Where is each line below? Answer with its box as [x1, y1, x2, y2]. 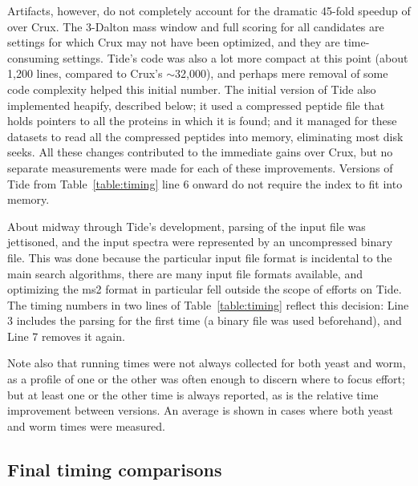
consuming [7, 49, 59, 66]
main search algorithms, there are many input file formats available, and [7, 265, 363, 281]
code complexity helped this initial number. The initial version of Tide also [7, 80, 376, 97]
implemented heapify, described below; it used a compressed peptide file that [7, 96, 385, 113]
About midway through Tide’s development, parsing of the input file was [7, 217, 366, 234]
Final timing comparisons [7, 456, 222, 481]
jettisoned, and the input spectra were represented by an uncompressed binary [7, 233, 393, 250]
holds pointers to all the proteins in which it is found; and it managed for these [7, 112, 397, 129]
